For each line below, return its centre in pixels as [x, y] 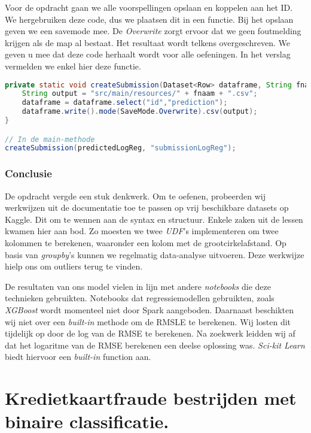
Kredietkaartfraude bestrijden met [151, 398]
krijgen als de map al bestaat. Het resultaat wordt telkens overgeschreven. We [147, 42]
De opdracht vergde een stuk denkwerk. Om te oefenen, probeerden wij [135, 196]
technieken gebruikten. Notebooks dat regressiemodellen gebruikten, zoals [140, 298]
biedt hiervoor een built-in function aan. [78, 357]
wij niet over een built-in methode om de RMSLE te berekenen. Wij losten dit [148, 321]
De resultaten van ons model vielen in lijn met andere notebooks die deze [138, 286]
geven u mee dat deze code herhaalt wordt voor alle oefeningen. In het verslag [148, 54]
